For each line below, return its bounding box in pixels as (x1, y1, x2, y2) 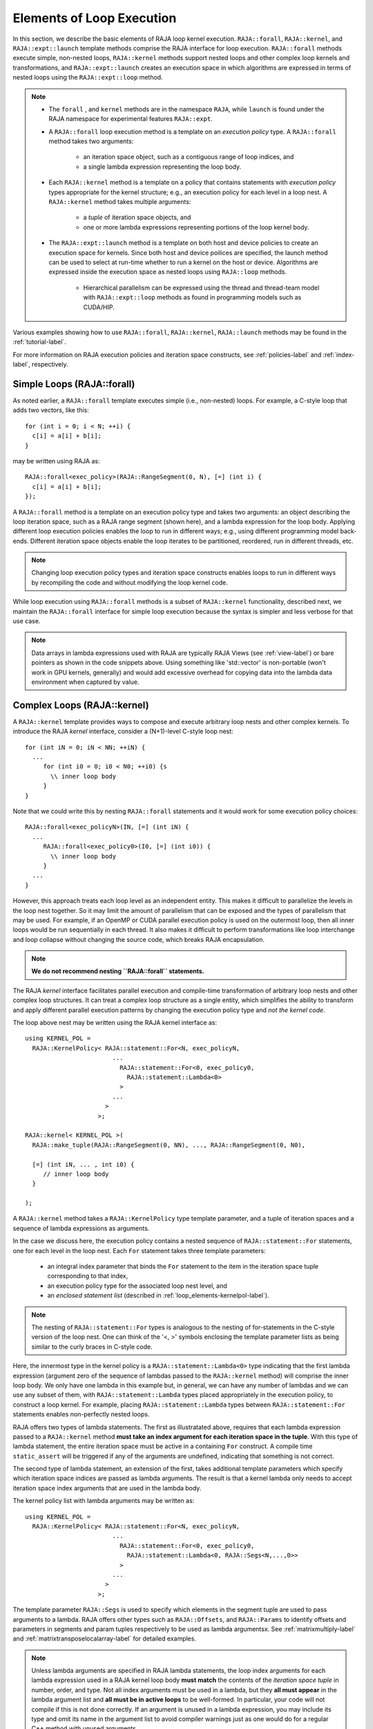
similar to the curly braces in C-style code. (31, 1342, 153, 1351)
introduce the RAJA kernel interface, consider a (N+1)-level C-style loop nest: (12, 727, 234, 736)
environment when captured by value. (31, 678, 140, 686)
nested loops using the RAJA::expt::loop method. (12, 73, 163, 82)
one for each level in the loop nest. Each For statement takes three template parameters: (12, 1246, 266, 1255)
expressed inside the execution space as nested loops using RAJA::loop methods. (48, 268, 287, 276)
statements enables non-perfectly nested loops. (12, 1410, 150, 1418)
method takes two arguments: (48, 137, 134, 145)
